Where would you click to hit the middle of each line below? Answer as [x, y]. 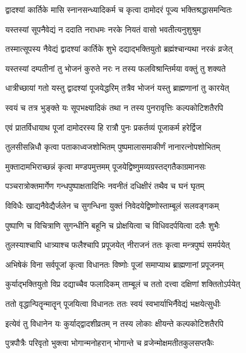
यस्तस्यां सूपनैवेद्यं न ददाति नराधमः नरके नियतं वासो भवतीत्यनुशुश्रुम [103, 29]
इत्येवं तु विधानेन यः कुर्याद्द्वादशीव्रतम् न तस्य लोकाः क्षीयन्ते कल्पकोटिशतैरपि [115, 323]
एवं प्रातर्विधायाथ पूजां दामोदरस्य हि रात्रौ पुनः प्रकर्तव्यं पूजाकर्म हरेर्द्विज [103, 127]
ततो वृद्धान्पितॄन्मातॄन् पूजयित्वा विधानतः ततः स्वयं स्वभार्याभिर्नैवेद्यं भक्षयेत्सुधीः [113, 303]
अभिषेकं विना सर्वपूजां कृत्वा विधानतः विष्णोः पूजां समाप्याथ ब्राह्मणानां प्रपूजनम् [115, 264]
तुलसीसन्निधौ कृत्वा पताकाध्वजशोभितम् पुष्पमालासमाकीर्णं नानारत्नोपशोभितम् [113, 147]
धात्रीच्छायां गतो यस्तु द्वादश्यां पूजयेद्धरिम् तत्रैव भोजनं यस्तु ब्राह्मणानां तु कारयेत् [117, 88]
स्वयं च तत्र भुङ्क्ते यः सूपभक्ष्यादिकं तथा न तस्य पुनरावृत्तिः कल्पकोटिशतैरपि [114, 107]
